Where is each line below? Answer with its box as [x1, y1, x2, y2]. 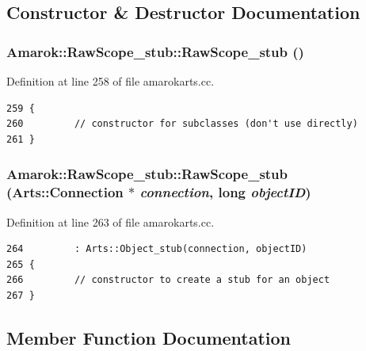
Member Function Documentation [6, 325, 292, 349]
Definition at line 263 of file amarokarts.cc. [6, 213, 215, 230]
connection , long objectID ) [139, 182, 311, 202]
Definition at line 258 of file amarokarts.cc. [6, 73, 215, 89]
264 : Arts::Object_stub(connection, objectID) [6, 243, 307, 255]
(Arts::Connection [6, 182, 124, 202]
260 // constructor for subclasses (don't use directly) [6, 118, 358, 130]
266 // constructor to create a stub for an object [6, 274, 330, 286]
